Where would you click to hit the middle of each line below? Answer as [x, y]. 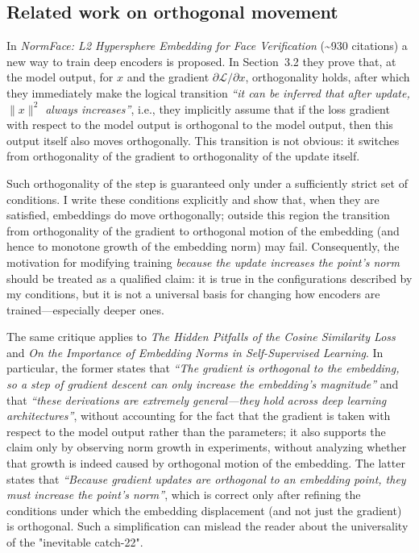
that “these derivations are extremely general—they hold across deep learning [197, 399]
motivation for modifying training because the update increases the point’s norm [203, 262]
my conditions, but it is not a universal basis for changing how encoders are [193, 294]
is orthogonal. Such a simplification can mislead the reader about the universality [207, 526]
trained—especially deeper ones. [85, 309]
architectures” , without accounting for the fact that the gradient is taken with [199, 416]
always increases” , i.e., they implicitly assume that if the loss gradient [218, 108]
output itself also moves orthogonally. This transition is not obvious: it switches [203, 140]
